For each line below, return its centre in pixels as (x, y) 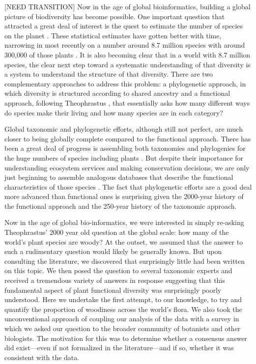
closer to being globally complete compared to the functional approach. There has (128, 138)
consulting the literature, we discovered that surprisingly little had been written (125, 261)
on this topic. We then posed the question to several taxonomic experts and (118, 270)
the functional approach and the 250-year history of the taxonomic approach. (121, 206)
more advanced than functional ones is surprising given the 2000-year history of (124, 196)
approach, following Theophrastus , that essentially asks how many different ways (127, 102)
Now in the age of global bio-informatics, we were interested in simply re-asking (124, 222)
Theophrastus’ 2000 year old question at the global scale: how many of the (117, 232)
